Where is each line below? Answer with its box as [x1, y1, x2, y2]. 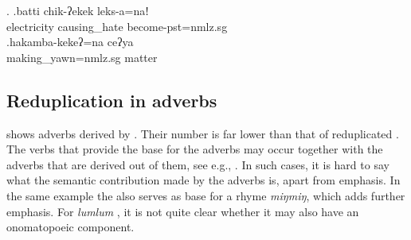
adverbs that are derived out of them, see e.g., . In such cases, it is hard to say [6, 156, 389, 172]
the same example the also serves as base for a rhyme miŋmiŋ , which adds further [6, 187, 405, 203]
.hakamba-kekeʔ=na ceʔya [6, 33, 134, 50]
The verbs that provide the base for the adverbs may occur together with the [6, 141, 383, 157]
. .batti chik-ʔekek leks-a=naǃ [6, 2, 149, 18]
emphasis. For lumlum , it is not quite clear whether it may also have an [6, 203, 359, 219]
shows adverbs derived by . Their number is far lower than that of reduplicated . [6, 125, 399, 141]
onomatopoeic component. [6, 219, 135, 235]
